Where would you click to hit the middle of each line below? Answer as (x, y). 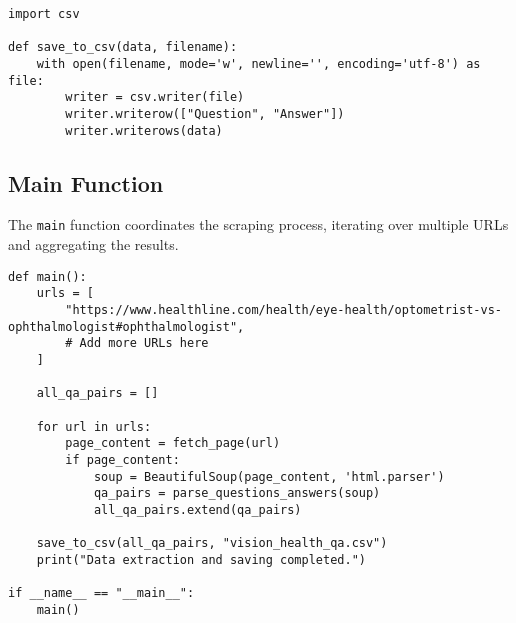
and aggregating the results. (93, 244)
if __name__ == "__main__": (101, 593)
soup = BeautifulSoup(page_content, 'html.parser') (269, 476)
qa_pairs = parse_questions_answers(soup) (237, 493)
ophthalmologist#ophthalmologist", (126, 326)
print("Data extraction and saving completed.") (201, 559)
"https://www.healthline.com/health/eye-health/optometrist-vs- (283, 310)
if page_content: (122, 459)
